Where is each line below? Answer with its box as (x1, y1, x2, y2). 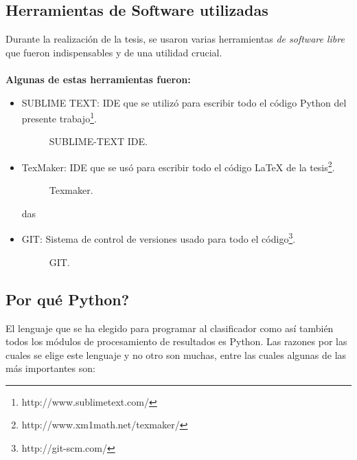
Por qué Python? (5, 288, 130, 309)
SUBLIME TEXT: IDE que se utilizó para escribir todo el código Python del (21, 95, 347, 109)
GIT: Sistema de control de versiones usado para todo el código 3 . (21, 230, 296, 246)
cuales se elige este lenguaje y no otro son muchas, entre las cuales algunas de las (5, 347, 347, 362)
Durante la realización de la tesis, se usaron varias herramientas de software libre (5, 32, 345, 46)
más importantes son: (5, 361, 95, 375)
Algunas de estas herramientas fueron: (5, 72, 191, 86)
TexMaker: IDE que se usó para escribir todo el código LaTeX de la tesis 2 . (21, 158, 335, 174)
